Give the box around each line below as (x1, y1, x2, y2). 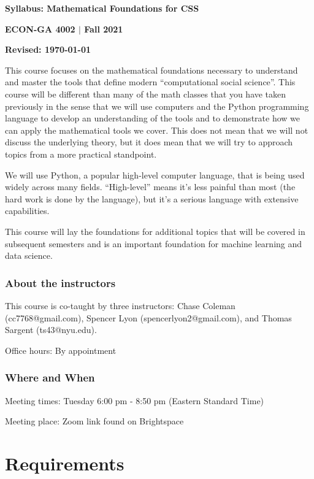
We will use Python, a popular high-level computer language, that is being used (5, 168, 305, 181)
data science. (5, 249, 53, 262)
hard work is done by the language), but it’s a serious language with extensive (5, 192, 299, 205)
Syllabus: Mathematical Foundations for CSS (5, 2, 199, 14)
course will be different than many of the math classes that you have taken (5, 87, 286, 100)
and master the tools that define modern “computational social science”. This (5, 75, 296, 88)
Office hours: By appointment (5, 343, 117, 356)
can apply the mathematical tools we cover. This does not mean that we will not (5, 123, 308, 136)
